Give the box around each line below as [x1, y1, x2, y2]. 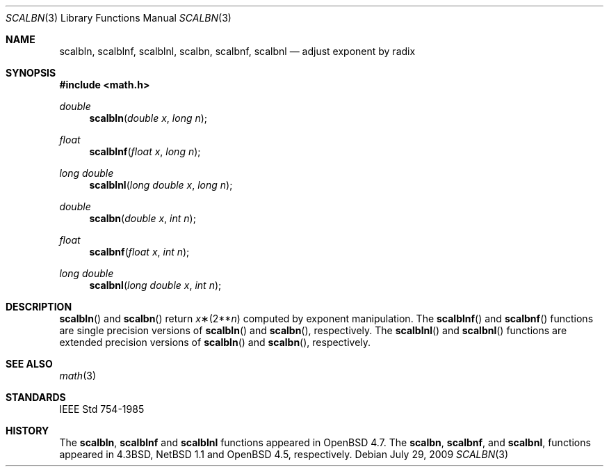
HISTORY [6, 425, 49, 436]
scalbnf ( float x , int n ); [89, 246, 190, 258]
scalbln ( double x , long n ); [89, 112, 208, 124]
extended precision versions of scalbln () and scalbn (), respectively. [59, 336, 371, 348]
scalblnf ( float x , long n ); [89, 145, 201, 157]
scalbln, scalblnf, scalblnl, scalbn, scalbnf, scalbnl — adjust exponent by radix [59, 45, 416, 57]
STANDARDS [6, 391, 66, 403]
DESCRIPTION [6, 301, 72, 313]
